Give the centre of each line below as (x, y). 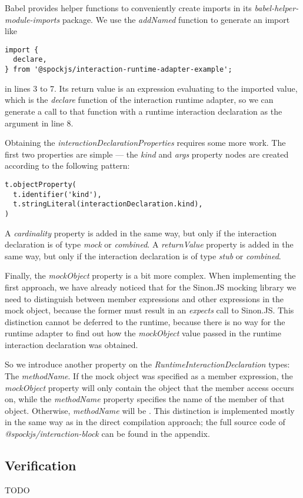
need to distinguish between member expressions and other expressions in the (144, 298)
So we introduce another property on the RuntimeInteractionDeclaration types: (147, 364)
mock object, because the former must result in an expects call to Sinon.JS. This (149, 310)
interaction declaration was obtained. (71, 344)
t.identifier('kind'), (57, 194)
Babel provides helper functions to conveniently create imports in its (128, 8)
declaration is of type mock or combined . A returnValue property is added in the (149, 244)
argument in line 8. (39, 123)
